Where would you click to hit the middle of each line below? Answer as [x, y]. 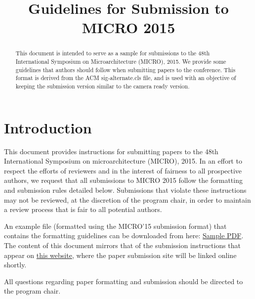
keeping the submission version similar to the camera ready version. [103, 86]
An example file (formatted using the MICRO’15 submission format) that [115, 226]
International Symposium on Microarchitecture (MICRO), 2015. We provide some [121, 62]
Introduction [48, 127]
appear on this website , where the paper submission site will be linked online [120, 255]
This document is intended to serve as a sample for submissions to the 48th [113, 53]
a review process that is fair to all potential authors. [83, 209]
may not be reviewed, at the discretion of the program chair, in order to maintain [127, 199]
